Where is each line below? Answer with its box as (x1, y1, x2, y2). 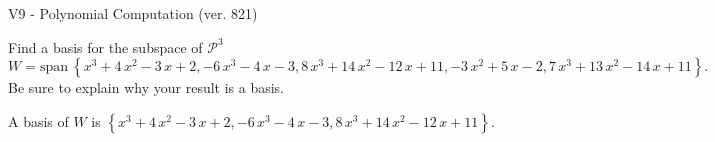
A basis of (8, 110, 69, 131)
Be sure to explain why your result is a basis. (8, 77, 285, 98)
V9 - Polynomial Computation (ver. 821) (8, 3, 258, 23)
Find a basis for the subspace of (8, 36, 203, 57)
